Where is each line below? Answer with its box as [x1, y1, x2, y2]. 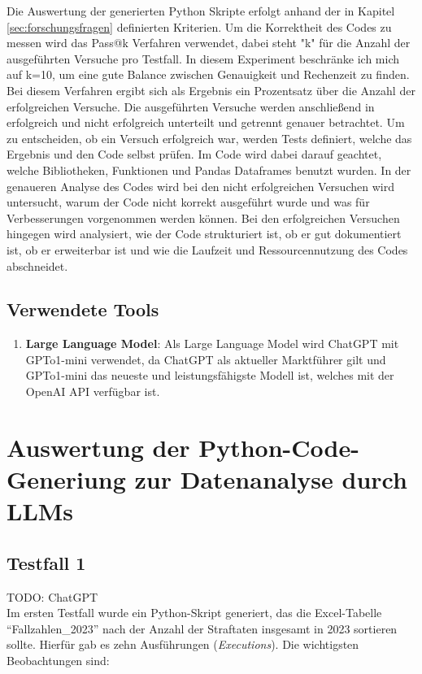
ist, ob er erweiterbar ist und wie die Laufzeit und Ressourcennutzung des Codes [7, 241, 408, 258]
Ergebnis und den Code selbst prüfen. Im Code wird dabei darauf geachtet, [7, 146, 382, 163]
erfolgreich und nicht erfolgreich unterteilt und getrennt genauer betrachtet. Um [7, 114, 405, 131]
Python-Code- [198, 430, 359, 463]
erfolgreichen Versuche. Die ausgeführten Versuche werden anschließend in [7, 98, 375, 115]
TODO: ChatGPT [7, 588, 98, 605]
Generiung [7, 463, 126, 496]
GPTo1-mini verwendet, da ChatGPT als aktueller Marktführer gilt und [25, 350, 386, 367]
